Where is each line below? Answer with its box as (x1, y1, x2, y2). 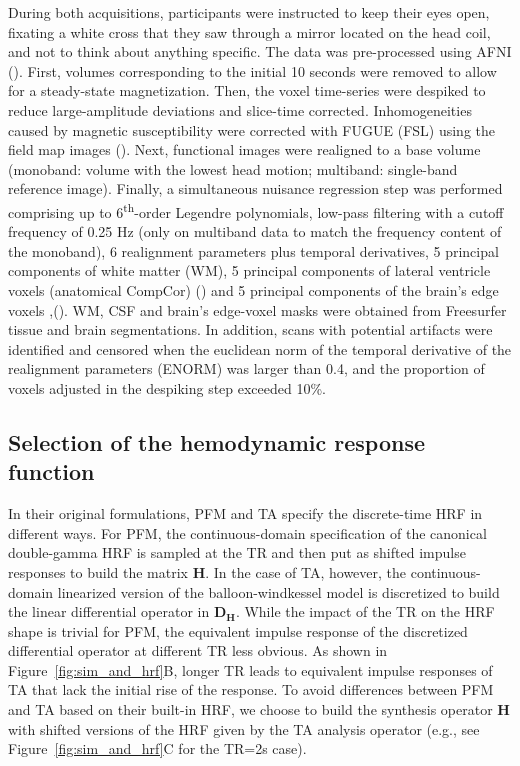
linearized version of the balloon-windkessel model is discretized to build (57, 581, 500, 602)
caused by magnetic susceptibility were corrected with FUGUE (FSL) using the (8, 119, 496, 140)
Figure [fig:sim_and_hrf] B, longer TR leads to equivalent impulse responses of (8, 659, 493, 680)
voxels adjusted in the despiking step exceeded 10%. (8, 377, 327, 398)
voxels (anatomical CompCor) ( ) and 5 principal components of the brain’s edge (8, 279, 499, 300)
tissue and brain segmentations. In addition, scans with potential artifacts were (8, 319, 493, 340)
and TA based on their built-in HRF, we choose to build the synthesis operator (8, 699, 493, 720)
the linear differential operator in (8, 601, 210, 622)
